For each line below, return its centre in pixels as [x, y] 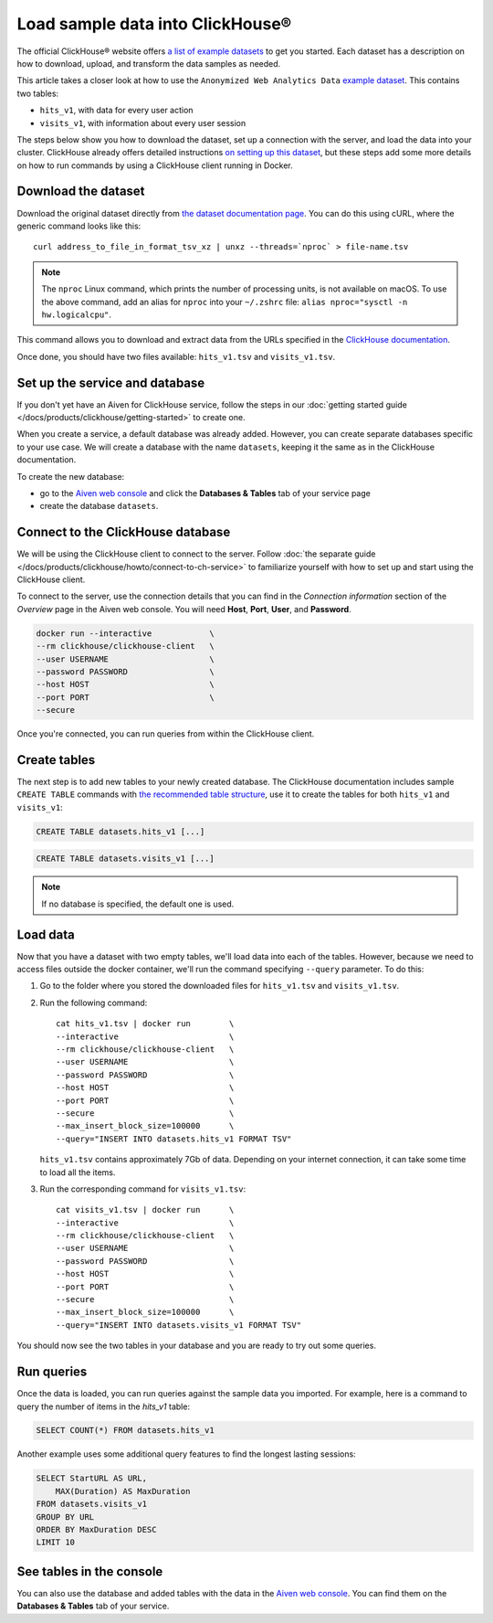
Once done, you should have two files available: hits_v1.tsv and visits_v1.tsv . [176, 356]
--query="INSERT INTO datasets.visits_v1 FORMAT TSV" [178, 1325]
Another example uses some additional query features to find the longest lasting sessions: [186, 1454]
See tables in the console [90, 1571]
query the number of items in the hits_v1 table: [104, 1406]
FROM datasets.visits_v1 [92, 1504]
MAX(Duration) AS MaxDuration [123, 1491]
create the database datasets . [99, 506]
